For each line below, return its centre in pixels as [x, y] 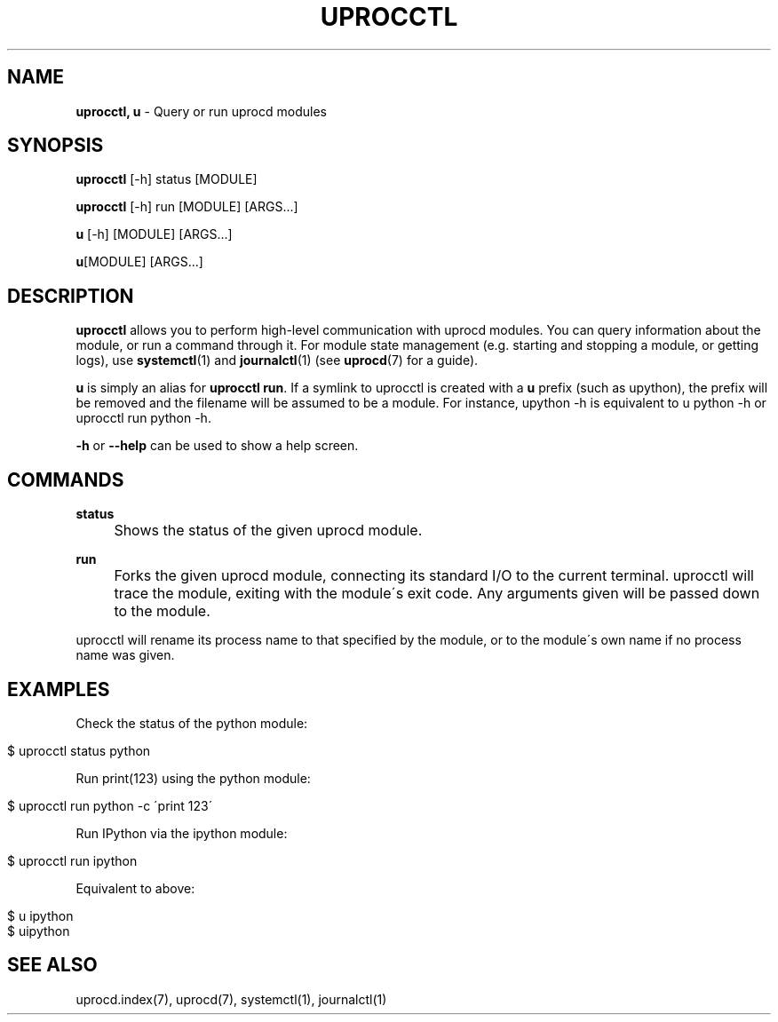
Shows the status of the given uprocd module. [268, 531]
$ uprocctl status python [79, 750]
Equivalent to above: [135, 888]
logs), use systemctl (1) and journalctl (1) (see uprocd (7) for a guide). [277, 360]
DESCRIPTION [71, 296]
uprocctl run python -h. [143, 418]
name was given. [125, 655]
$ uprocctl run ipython [72, 860]
